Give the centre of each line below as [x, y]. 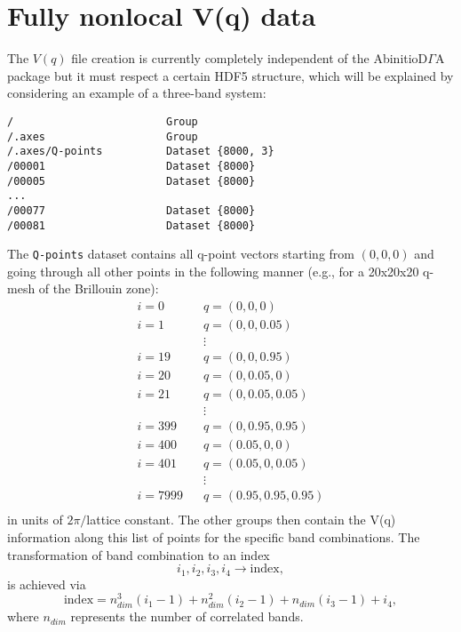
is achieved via [47, 584]
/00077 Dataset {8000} [131, 210]
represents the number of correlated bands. [187, 616]
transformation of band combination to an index [139, 554]
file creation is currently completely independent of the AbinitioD [250, 58]
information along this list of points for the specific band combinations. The [214, 537]
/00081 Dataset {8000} [131, 225]
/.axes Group [103, 136]
